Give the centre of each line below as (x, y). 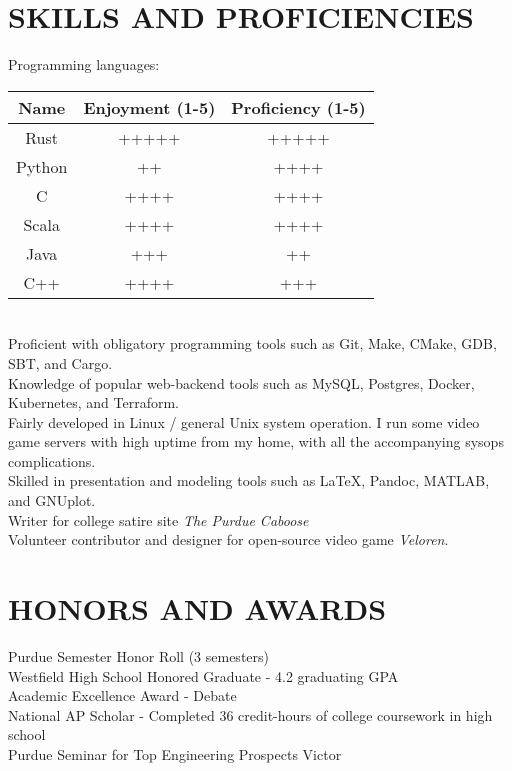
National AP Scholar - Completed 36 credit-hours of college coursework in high (250, 714)
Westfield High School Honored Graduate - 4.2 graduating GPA (203, 675)
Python (42, 166)
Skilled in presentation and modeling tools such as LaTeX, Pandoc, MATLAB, (249, 480)
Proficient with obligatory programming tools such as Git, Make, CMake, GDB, (252, 343)
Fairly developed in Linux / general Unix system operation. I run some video (244, 421)
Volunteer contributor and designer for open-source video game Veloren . (228, 539)
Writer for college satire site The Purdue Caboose (158, 519)
